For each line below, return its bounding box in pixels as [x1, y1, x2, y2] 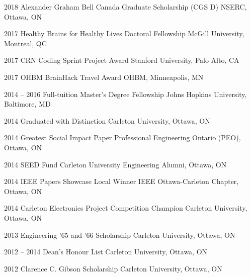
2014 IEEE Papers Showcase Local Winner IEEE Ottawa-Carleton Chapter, [4, 176, 239, 187]
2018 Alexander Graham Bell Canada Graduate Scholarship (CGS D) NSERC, [4, 2, 247, 12]
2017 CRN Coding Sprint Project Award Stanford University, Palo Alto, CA [4, 55, 239, 65]
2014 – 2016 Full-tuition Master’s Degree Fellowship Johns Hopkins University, [4, 88, 247, 99]
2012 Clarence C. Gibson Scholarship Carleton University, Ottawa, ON [4, 263, 222, 273]
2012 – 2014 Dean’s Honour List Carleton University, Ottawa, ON [4, 246, 208, 257]
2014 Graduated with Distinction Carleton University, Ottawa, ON [4, 115, 210, 126]
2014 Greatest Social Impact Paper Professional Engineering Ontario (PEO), [4, 132, 241, 143]
